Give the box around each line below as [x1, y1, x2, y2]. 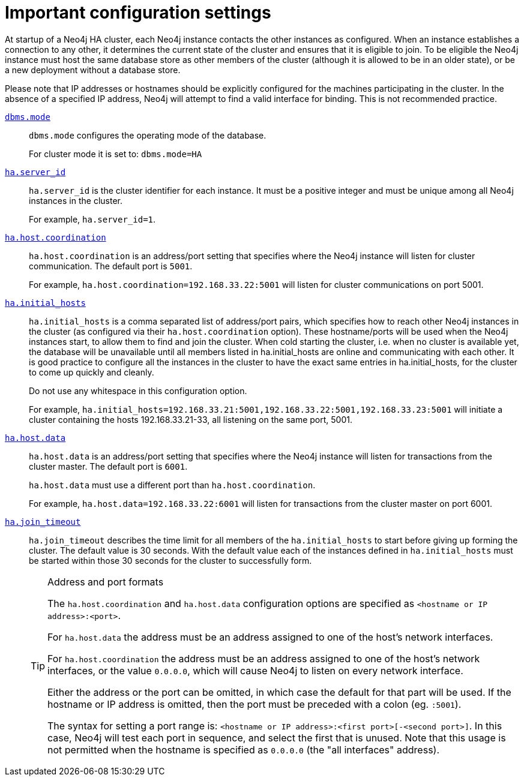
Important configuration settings [5, 2, 271, 23]
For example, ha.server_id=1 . [29, 214, 156, 224]
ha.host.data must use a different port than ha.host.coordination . [29, 479, 316, 490]
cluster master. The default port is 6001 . [29, 461, 188, 471]
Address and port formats [47, 575, 164, 588]
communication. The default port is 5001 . [29, 260, 193, 271]
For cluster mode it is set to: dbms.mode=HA [29, 148, 202, 159]
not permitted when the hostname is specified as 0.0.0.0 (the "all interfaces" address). [47, 743, 440, 756]
